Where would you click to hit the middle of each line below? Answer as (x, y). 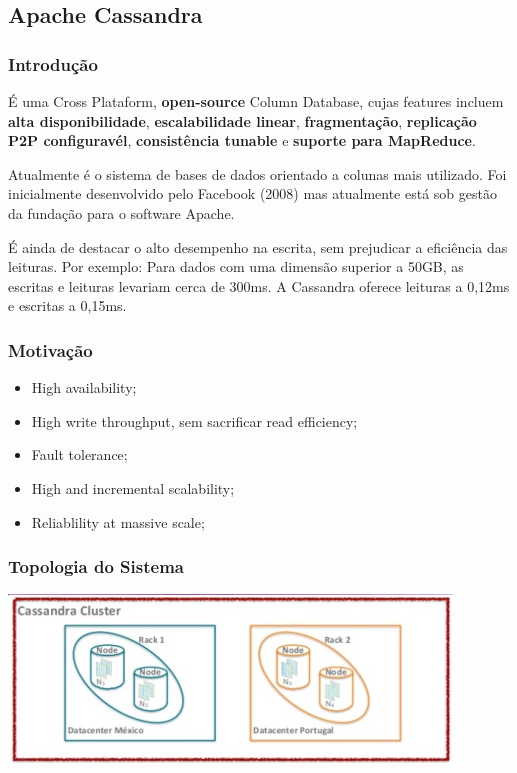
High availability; (84, 387)
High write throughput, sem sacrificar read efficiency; (194, 420)
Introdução (53, 63)
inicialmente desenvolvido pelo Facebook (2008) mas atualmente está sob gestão (252, 193)
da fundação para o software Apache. (121, 212)
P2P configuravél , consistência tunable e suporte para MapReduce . (242, 140)
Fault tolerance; (79, 454)
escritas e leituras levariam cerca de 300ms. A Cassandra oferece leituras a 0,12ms (259, 285)
